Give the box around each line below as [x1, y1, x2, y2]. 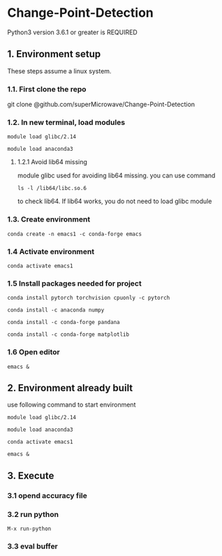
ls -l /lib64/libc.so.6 [17, 185, 87, 192]
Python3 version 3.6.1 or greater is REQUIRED [7, 28, 138, 36]
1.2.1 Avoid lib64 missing [17, 158, 87, 166]
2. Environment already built [7, 382, 133, 394]
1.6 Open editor [7, 347, 61, 357]
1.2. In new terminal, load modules [7, 117, 126, 127]
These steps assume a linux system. [7, 66, 112, 75]
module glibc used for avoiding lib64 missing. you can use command [17, 171, 216, 180]
